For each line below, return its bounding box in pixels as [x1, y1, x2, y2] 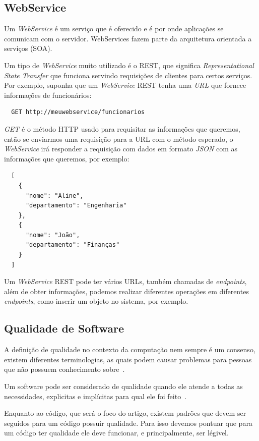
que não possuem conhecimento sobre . [4, 364, 125, 374]
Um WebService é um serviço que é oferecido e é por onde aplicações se [4, 23, 224, 34]
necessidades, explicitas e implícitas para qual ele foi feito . [4, 391, 187, 401]
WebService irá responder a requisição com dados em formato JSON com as [4, 143, 238, 154]
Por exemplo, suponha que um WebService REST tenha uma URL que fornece [4, 80, 246, 90]
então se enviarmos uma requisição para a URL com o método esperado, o [4, 133, 233, 144]
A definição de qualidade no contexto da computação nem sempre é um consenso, [4, 344, 255, 355]
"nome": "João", [25, 231, 80, 239]
